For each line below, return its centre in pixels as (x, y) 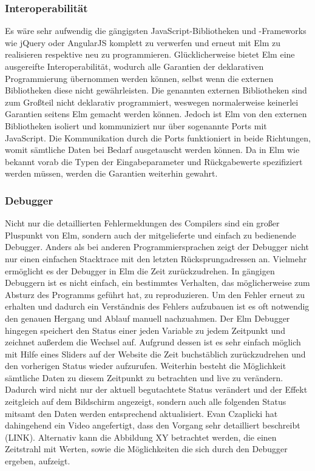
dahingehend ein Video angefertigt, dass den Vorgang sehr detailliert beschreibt (153, 425)
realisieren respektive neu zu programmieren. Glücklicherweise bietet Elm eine (150, 54)
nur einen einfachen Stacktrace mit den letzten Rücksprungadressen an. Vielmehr (156, 258)
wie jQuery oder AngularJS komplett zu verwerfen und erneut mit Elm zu (143, 42)
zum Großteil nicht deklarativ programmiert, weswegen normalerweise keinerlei (152, 102)
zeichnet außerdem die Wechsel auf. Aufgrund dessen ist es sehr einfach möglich (153, 342)
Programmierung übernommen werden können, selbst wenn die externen (139, 78)
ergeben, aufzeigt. (38, 461)
